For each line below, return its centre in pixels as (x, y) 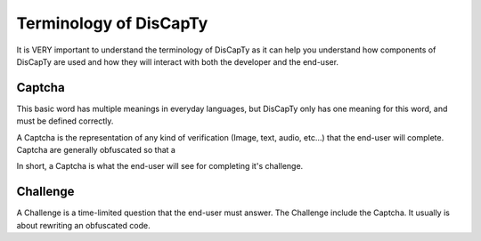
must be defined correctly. (65, 121)
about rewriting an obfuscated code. (83, 225)
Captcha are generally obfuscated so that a (96, 150)
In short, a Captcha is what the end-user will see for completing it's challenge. (160, 166)
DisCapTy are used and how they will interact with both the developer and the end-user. (177, 61)
